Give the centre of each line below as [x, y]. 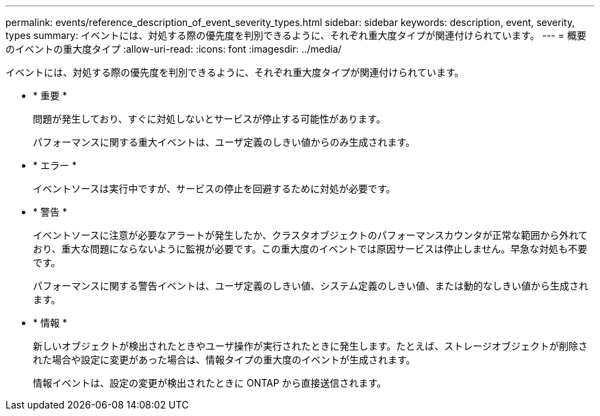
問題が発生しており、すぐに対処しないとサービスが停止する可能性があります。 [210, 119]
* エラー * [55, 165]
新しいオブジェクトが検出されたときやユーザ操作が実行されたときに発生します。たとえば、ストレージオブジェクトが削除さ [311, 346]
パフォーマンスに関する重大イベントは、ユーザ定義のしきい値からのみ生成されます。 [224, 142]
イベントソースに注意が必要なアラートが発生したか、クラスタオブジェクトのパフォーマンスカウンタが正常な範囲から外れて [311, 235]
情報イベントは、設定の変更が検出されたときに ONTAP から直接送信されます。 [210, 383]
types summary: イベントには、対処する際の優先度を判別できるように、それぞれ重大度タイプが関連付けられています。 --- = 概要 [296, 35]
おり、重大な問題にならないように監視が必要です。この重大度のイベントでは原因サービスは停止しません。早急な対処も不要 [310, 249]
